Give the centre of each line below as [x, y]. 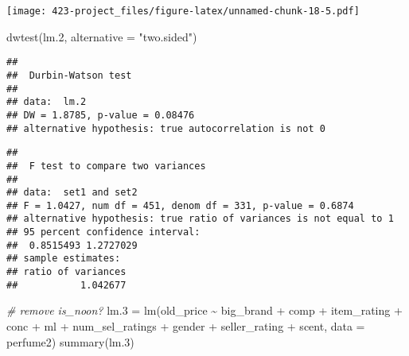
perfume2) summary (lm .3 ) [70, 341]
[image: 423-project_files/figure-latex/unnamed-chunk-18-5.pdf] [183, 11]
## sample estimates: [64, 259]
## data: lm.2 [47, 102]
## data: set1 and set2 [72, 193]
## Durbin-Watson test [69, 75]
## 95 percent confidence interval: [103, 232]
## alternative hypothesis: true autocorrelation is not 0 [166, 128]
